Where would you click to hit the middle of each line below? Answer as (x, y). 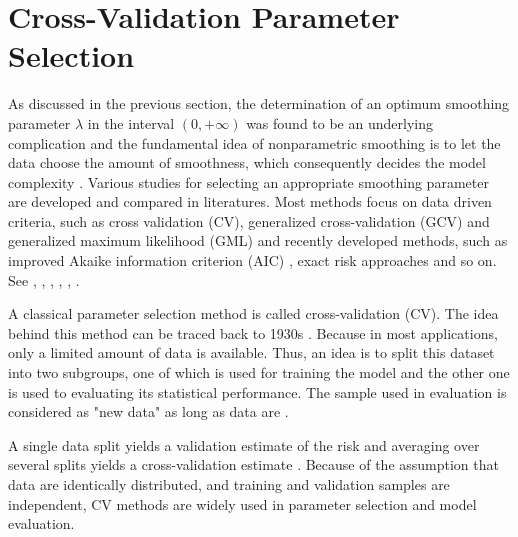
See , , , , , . (44, 279)
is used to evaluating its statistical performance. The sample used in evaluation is (257, 391)
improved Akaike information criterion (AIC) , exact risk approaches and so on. (252, 260)
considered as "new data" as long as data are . (148, 411)
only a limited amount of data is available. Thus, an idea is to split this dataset (251, 352)
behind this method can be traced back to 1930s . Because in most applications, (253, 332)
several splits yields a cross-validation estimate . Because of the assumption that (253, 464)
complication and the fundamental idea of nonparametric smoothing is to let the (254, 142)
